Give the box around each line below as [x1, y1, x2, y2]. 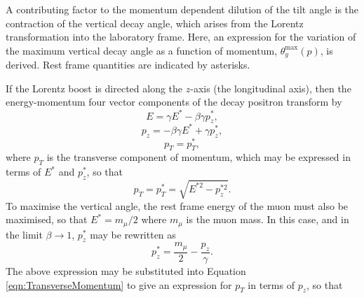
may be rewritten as [90, 227, 176, 241]
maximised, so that [6, 212, 88, 227]
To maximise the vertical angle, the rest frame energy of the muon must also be [6, 198, 349, 213]
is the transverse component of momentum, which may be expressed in [46, 150, 351, 164]
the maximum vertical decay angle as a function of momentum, [6, 43, 278, 57]
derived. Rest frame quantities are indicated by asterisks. [6, 57, 250, 72]
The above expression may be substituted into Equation [6, 263, 246, 278]
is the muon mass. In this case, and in [186, 212, 349, 227]
